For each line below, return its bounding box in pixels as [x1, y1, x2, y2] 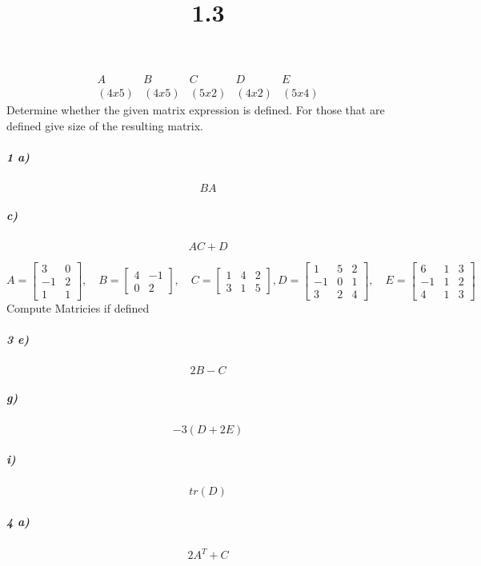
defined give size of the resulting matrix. [6, 118, 204, 134]
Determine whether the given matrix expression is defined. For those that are [6, 102, 385, 118]
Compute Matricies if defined [6, 299, 150, 316]
